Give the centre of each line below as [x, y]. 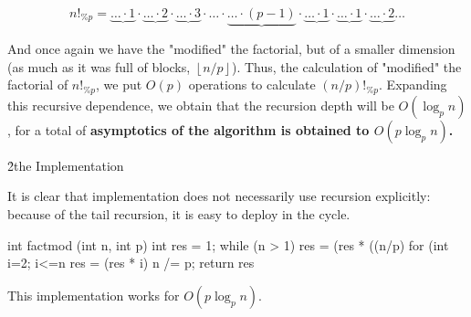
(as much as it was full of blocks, [99, 66]
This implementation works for [94, 295]
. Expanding [413, 85]
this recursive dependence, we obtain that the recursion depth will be [201, 105]
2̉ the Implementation [66, 165]
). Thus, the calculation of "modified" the [346, 66]
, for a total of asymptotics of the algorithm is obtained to [188, 129]
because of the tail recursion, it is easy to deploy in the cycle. [179, 214]
